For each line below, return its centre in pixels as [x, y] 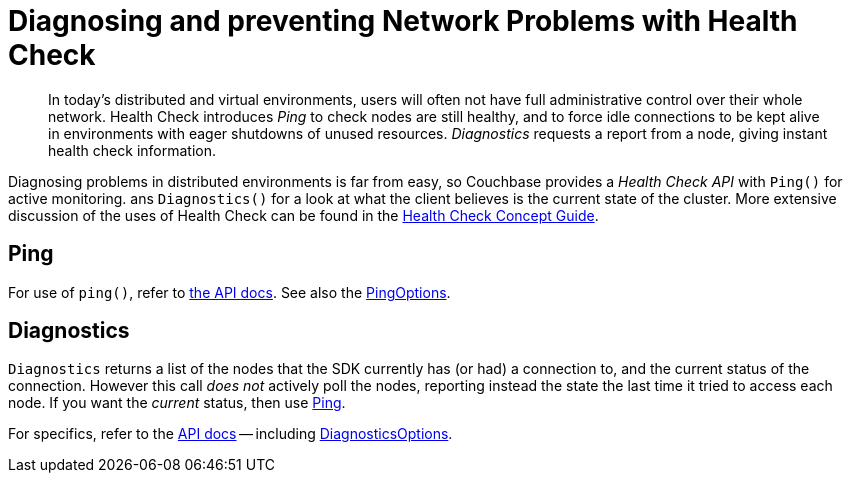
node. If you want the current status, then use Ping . [177, 403]
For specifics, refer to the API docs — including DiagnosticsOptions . [230, 434]
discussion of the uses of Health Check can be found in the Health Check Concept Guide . [303, 215]
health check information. [132, 150]
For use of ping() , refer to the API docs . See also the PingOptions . [229, 292]
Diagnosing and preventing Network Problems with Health [403, 21]
